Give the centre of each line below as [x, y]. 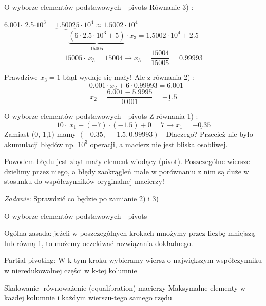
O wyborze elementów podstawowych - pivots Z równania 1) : [101, 116]
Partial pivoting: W [35, 260]
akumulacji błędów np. [40, 144]
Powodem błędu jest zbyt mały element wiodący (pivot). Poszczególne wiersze [127, 161]
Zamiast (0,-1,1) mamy [40, 134]
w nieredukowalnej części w [47, 270]
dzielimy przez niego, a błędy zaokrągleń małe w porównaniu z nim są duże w [127, 171]
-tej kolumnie [116, 270]
